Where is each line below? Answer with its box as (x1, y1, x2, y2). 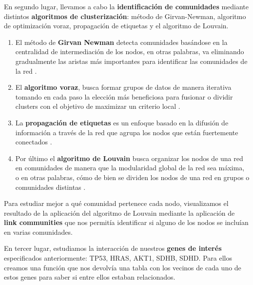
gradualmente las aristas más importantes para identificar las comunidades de (15, 56, 248, 66)
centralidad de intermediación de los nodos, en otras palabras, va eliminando (15, 46, 244, 57)
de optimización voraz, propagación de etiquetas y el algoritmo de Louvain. (4, 20, 229, 31)
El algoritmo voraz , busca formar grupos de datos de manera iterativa (15, 82, 232, 92)
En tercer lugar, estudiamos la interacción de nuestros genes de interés (4, 243, 222, 253)
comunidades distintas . (15, 182, 86, 192)
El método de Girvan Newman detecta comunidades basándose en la (15, 37, 228, 47)
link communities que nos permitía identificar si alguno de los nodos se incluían (4, 217, 249, 227)
